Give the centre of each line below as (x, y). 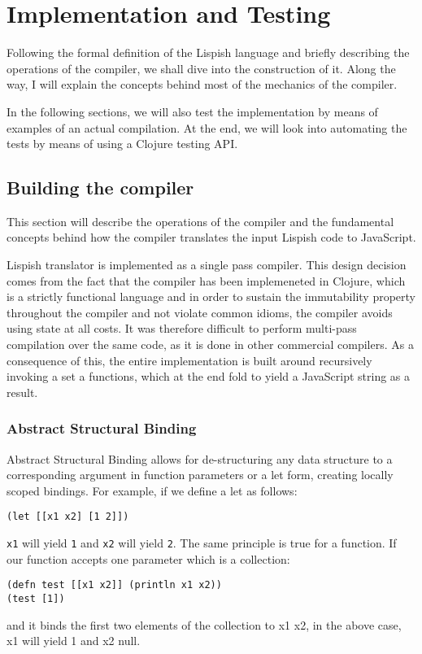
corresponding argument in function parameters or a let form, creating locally (200, 475)
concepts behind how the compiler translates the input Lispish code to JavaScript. (211, 237)
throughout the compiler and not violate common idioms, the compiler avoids (200, 312)
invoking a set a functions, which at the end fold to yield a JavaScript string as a (209, 376)
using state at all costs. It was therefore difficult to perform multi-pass (182, 328)
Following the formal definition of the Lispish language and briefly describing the (208, 52)
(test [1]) (36, 598)
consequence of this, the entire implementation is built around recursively (189, 360)
